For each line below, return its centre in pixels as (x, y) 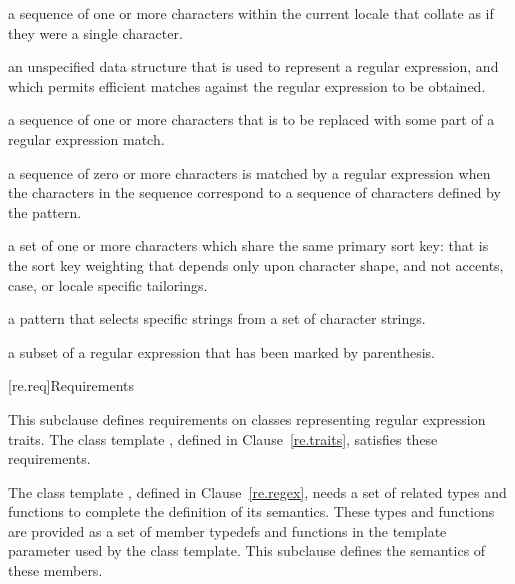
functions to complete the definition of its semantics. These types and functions (251, 511)
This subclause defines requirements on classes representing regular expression (247, 418)
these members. (55, 570)
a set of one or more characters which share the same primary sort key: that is (248, 245)
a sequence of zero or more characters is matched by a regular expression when (249, 172)
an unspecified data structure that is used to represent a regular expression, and (253, 66)
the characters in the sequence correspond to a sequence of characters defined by (254, 192)
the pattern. (45, 211)
